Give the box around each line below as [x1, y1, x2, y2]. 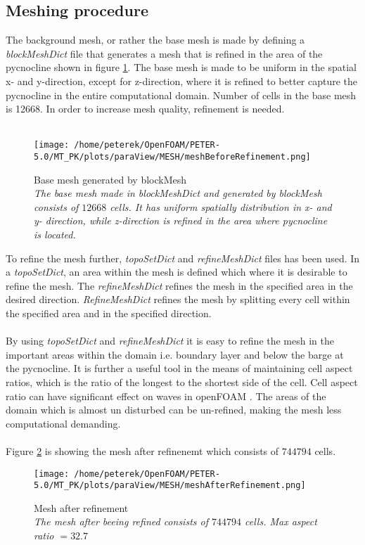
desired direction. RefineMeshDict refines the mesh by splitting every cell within [6, 292, 350, 307]
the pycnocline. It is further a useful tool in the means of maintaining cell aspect [6, 361, 353, 376]
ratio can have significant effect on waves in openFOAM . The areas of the [6, 388, 326, 403]
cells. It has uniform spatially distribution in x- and [110, 199, 332, 214]
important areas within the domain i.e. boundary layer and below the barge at [6, 347, 344, 361]
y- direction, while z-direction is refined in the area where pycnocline [34, 213, 328, 228]
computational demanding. [6, 416, 121, 430]
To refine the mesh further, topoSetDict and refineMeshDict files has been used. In [6, 250, 360, 265]
